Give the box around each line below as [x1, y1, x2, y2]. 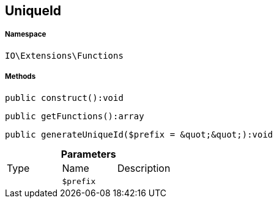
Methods [5, 72, 36, 81]
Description [117, 161, 171, 174]
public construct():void [5, 92, 124, 103]
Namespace [5, 30, 46, 39]
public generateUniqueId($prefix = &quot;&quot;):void [5, 129, 273, 139]
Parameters [61, 147, 116, 160]
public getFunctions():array [5, 111, 144, 121]
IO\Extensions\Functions [5, 50, 124, 61]
